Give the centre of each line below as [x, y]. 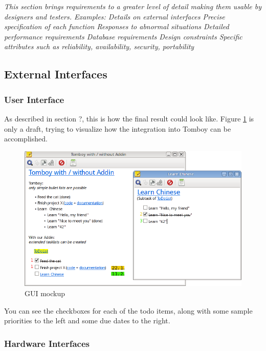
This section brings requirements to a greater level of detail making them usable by [133, 6]
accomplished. [26, 139]
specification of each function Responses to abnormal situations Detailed [117, 26]
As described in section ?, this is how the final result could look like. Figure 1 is [129, 118]
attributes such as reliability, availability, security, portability [99, 46]
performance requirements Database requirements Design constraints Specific [123, 36]
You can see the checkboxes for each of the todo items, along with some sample [128, 310]
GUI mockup [45, 293]
